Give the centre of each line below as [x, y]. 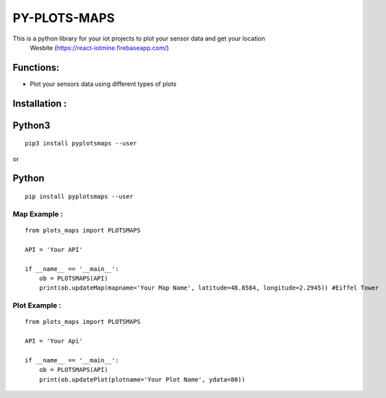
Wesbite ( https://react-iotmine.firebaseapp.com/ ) [99, 47]
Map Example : [38, 214]
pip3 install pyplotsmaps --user [81, 143]
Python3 [32, 125]
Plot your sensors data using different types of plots [103, 84]
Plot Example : [37, 305]
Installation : [40, 103]
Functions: [36, 68]
